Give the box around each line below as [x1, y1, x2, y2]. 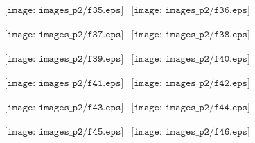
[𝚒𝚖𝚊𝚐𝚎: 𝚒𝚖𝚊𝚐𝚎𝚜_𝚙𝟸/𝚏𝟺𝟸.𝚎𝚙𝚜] [131, 78, 250, 89]
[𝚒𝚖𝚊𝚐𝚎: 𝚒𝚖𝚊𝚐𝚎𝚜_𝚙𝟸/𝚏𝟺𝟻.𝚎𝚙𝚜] [4, 127, 124, 137]
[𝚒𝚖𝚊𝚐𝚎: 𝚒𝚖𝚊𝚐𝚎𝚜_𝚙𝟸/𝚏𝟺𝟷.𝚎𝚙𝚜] [4, 78, 124, 89]
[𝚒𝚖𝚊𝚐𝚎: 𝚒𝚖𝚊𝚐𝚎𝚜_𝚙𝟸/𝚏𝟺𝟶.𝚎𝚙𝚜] [131, 54, 250, 65]
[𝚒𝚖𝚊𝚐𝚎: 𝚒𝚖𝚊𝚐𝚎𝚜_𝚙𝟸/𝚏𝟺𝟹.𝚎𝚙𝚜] [4, 103, 124, 113]
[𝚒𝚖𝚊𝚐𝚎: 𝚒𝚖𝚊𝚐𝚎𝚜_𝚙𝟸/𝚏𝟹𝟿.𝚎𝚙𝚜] [4, 54, 124, 65]
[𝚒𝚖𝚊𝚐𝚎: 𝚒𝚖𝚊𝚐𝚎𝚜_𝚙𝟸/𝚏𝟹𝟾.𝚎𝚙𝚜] [131, 30, 250, 40]
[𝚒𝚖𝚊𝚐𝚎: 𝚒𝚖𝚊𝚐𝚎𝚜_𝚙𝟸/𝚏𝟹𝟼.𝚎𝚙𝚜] [131, 6, 250, 16]
